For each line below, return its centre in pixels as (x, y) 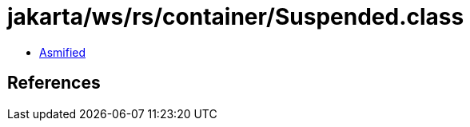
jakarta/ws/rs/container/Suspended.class (236, 17)
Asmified (63, 52)
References (54, 83)
